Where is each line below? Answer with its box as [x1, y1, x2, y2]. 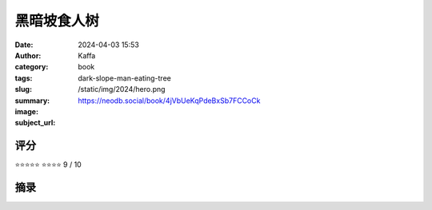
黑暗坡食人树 [14, 12, 100, 30]
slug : [14, 85, 32, 94]
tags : [14, 73, 33, 83]
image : [14, 106, 39, 116]
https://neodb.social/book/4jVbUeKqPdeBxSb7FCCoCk [78, 96, 261, 105]
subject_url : [14, 118, 56, 128]
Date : [14, 40, 34, 50]
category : [14, 62, 49, 72]
